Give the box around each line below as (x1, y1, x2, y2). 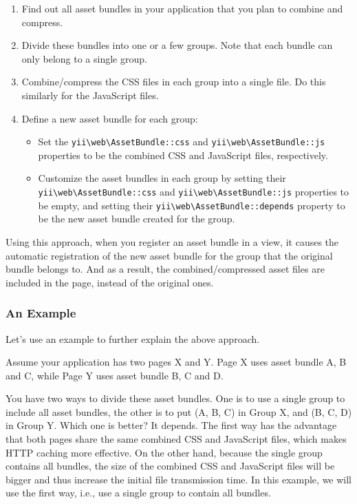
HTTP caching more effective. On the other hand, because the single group (6, 445, 323, 459)
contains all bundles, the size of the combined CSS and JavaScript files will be (6, 459, 335, 473)
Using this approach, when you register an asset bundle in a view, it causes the (6, 234, 339, 249)
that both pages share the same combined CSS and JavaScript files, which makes (6, 432, 347, 446)
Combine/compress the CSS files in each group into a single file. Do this (21, 74, 326, 89)
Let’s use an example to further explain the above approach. (6, 331, 260, 346)
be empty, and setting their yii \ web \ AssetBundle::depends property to (38, 198, 345, 212)
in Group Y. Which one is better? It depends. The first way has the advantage (6, 418, 337, 432)
